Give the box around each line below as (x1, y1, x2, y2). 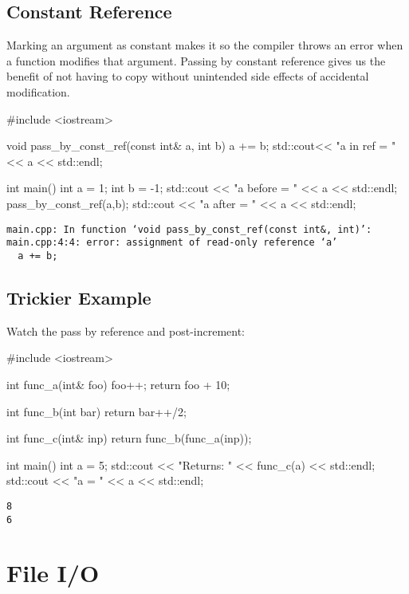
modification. (6, 83, 70, 100)
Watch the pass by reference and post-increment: (6, 322, 245, 339)
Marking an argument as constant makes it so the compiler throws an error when (6, 37, 403, 53)
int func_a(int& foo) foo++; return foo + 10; (6, 376, 230, 392)
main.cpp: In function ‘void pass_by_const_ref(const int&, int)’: (6, 223, 372, 235)
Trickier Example (6, 285, 151, 309)
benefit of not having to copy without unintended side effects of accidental (6, 68, 369, 85)
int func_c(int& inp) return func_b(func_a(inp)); (6, 430, 252, 446)
